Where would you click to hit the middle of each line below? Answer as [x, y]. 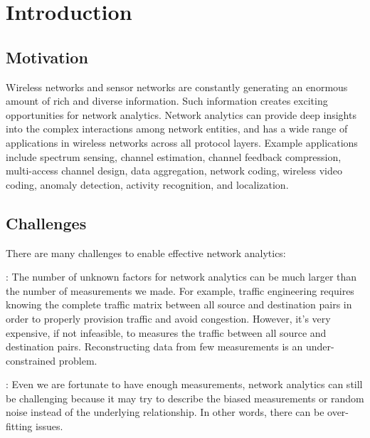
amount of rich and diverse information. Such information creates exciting [167, 101]
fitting [19, 426]
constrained [31, 360]
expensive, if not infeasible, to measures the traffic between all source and [166, 332]
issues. [49, 426]
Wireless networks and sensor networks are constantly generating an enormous [177, 87]
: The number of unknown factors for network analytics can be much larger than [181, 277]
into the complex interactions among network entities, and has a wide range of [177, 129]
